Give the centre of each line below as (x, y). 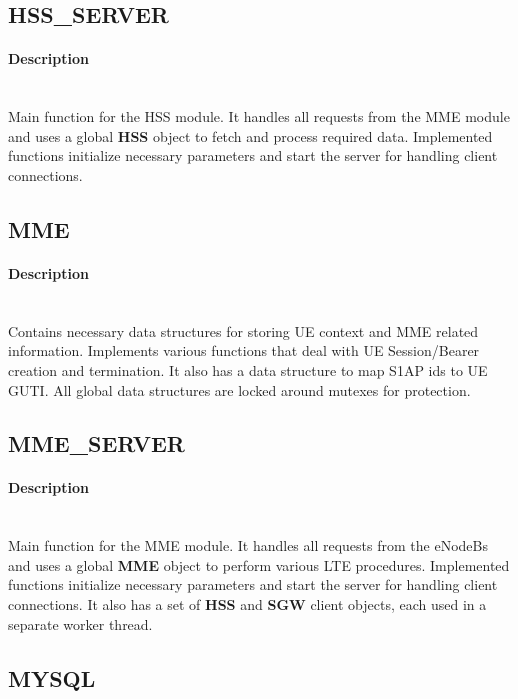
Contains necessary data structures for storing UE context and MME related (243, 330)
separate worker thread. (80, 623)
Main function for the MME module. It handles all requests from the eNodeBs (248, 545)
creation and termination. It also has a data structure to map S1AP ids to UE (248, 369)
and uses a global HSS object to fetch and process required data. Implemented (250, 135)
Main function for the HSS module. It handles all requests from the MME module (259, 116)
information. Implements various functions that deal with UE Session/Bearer (244, 350)
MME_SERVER (96, 443)
